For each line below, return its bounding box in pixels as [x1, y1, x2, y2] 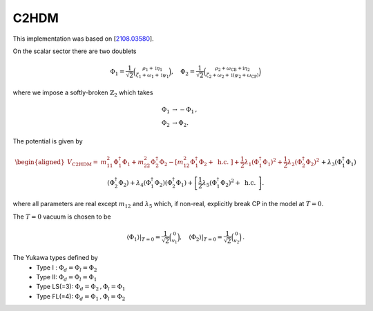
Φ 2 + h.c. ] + [198, 158, 240, 168]
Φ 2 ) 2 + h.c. [220, 177, 256, 188]
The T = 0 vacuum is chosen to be [12, 212, 111, 221]
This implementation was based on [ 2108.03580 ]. [12, 34, 155, 43]
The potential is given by [12, 137, 83, 145]
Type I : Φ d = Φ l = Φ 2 [36, 263, 97, 273]
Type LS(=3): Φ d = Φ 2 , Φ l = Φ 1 [36, 283, 126, 292]
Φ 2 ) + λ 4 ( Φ [118, 179, 151, 188]
